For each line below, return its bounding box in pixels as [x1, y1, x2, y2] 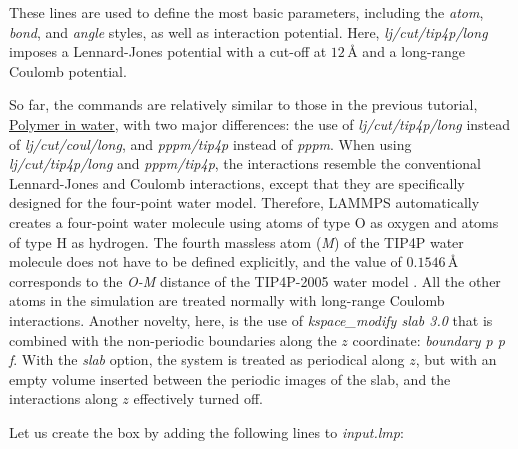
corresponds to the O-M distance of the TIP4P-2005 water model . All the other [9, 270, 501, 291]
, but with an [415, 349, 497, 370]
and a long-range [362, 41, 466, 62]
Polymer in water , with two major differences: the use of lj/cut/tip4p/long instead [9, 113, 511, 134]
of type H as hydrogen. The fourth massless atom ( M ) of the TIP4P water [9, 231, 464, 252]
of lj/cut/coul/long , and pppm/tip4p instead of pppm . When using [9, 133, 412, 154]
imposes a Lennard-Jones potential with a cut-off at [9, 41, 327, 62]
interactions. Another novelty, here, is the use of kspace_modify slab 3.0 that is [9, 309, 493, 330]
